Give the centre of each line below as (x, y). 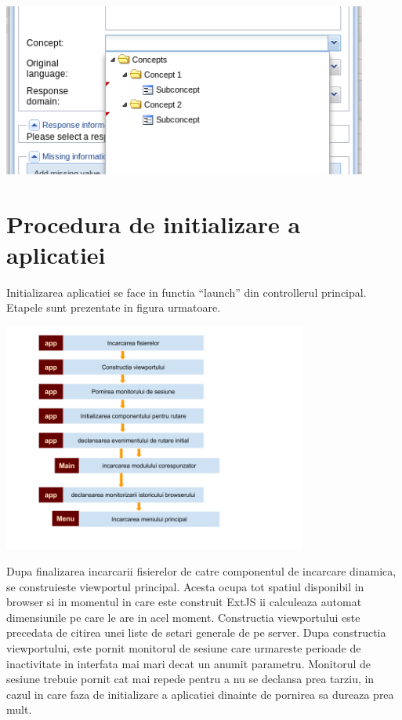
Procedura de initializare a (154, 223)
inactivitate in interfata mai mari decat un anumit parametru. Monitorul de (188, 663)
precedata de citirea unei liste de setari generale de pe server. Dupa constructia (196, 632)
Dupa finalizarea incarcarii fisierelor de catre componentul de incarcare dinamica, (201, 571)
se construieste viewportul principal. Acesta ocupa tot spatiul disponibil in (185, 586)
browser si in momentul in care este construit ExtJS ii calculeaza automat (184, 602)
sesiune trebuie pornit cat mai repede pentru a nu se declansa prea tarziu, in (190, 679)
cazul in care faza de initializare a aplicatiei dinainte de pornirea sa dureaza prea (200, 694)
